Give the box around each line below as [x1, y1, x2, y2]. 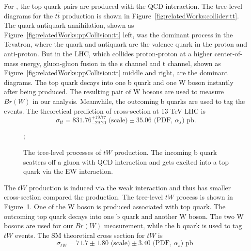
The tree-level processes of [23, 147, 101, 157]
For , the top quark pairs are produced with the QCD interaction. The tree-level [4, 1, 242, 11]
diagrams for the [4, 10, 53, 20]
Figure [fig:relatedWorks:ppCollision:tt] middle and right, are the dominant [4, 67, 228, 78]
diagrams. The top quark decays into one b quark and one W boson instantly [4, 77, 234, 87]
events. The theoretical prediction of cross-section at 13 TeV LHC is [4, 105, 205, 116]
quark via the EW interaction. [23, 166, 113, 176]
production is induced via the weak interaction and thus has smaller [29, 182, 231, 192]
